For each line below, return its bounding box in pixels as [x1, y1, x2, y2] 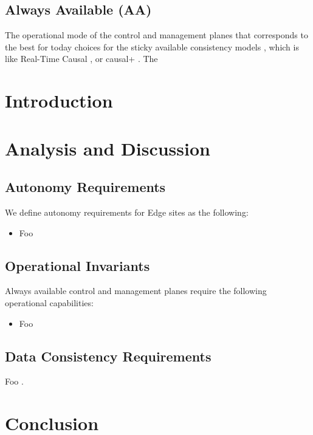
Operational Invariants [5, 256, 150, 275]
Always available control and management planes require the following [5, 284, 267, 297]
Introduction [5, 88, 113, 113]
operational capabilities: [5, 296, 94, 309]
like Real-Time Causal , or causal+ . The [5, 52, 158, 65]
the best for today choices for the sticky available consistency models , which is [5, 40, 299, 53]
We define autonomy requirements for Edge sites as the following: [5, 205, 249, 218]
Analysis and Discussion [5, 135, 210, 160]
